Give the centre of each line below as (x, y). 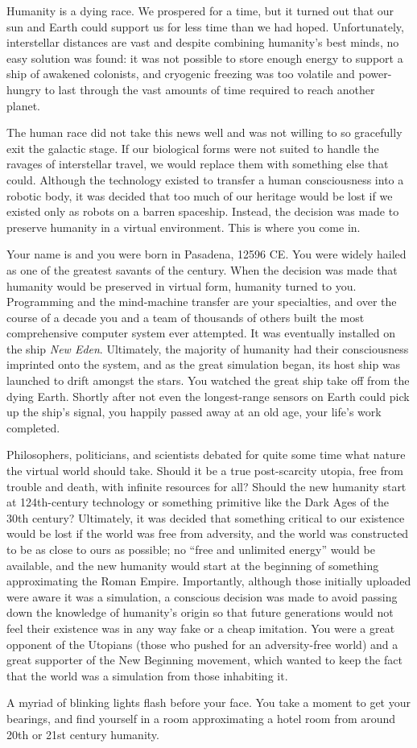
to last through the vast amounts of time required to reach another (210, 89)
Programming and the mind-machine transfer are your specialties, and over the (202, 302)
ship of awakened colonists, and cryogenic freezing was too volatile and (181, 74)
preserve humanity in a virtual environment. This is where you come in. (184, 227)
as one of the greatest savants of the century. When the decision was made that (202, 269)
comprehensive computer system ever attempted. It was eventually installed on (201, 333)
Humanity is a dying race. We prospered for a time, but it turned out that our (200, 10)
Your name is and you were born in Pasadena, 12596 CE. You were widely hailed (206, 254)
